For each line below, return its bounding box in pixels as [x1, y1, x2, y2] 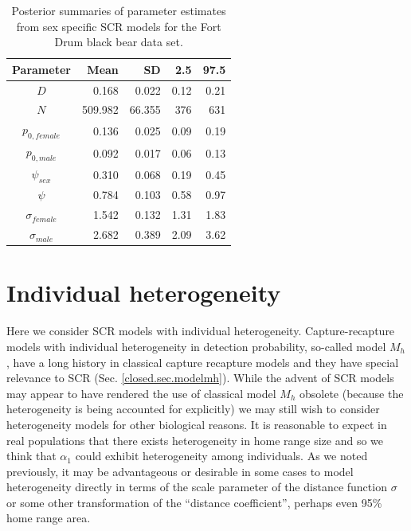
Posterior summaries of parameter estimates [11, 2, 226, 18]
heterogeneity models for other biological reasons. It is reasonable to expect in [6, 416, 387, 432]
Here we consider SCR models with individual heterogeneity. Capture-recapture [6, 322, 395, 339]
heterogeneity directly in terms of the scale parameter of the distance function [6, 478, 387, 495]
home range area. [6, 510, 91, 526]
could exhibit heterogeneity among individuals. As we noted [75, 447, 368, 464]
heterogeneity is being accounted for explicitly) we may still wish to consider [6, 400, 380, 417]
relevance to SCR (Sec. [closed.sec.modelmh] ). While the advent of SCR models [6, 369, 394, 386]
